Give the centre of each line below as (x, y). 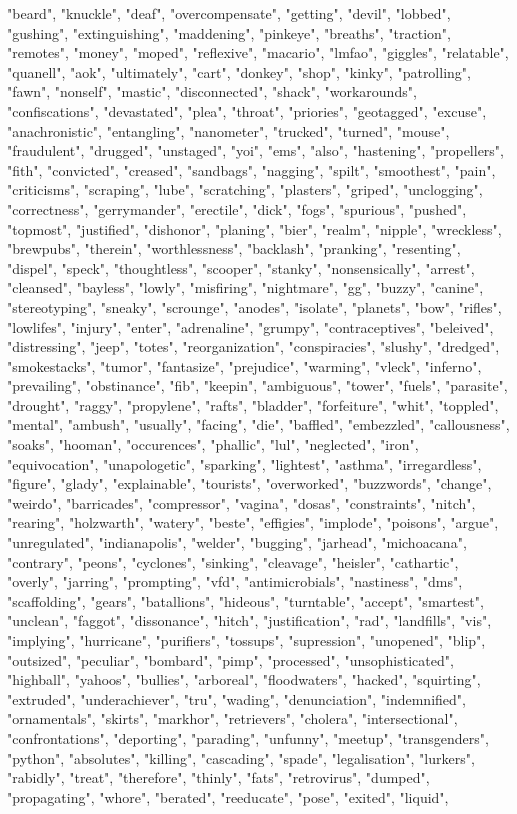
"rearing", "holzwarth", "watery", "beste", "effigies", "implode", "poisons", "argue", (253, 522)
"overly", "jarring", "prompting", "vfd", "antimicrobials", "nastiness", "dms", (235, 581)
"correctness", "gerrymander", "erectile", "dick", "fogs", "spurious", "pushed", (237, 208)
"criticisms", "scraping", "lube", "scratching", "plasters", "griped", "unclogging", (245, 189)
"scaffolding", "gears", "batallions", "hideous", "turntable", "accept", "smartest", (245, 600)
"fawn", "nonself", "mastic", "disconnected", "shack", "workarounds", (212, 91)
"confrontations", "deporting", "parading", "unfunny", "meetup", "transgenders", (248, 737)
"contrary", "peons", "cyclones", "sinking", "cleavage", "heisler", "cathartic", (233, 561)
